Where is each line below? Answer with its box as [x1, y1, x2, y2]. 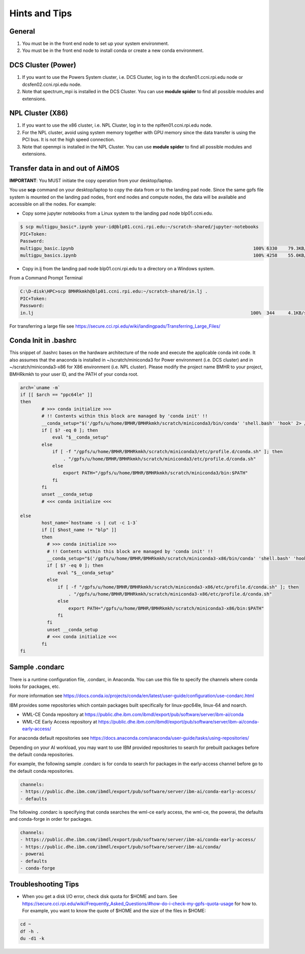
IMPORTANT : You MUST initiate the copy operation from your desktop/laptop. [9, 177, 173, 183]
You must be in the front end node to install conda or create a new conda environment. [22, 47, 204, 53]
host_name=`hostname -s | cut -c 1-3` [41, 520, 138, 526]
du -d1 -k [20, 935, 45, 941]
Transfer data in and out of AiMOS [9, 164, 119, 172]
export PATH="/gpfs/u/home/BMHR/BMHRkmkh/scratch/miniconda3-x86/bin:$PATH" [68, 605, 264, 611]
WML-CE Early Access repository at [22, 718, 98, 725]
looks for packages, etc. [9, 683, 60, 689]
